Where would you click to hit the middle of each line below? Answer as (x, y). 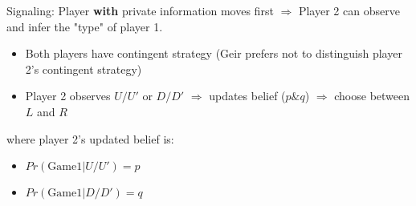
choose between (372, 96)
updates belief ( (247, 96)
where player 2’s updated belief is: (90, 138)
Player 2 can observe (349, 10)
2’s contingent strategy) (84, 69)
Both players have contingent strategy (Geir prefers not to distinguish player (214, 53)
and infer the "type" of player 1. (85, 26)
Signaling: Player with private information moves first (140, 10)
